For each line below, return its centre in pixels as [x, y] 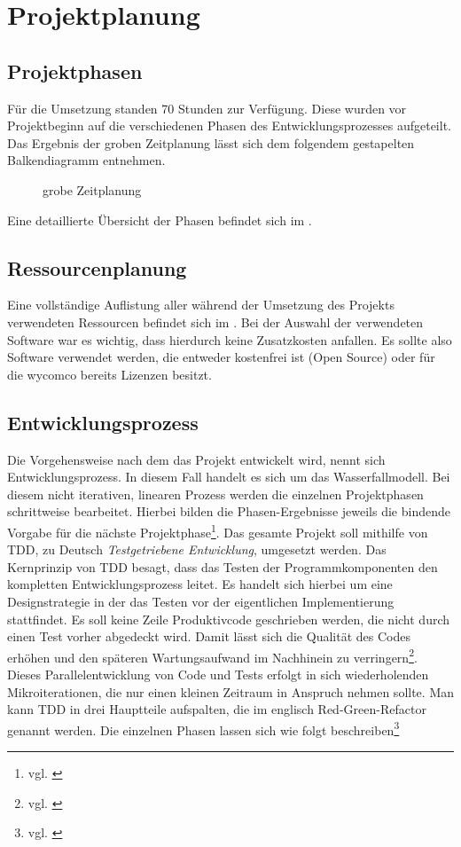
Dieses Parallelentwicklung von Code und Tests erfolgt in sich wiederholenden [218, 674]
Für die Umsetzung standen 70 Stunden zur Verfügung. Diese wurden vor [207, 108]
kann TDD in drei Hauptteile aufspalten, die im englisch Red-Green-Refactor [217, 709]
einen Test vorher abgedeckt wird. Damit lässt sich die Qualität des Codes [209, 636]
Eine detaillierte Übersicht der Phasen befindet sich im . [160, 220]
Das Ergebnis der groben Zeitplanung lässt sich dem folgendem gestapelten [211, 142]
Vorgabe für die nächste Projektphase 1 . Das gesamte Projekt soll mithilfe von [218, 530]
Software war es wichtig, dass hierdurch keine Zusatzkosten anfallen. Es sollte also [230, 339]
